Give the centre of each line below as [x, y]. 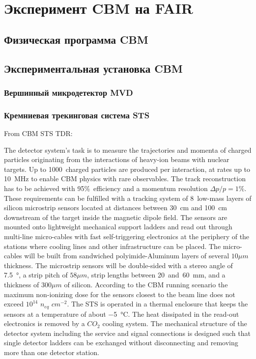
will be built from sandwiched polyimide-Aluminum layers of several [127, 256]
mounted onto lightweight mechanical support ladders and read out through [118, 227]
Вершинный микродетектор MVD [69, 92]
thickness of [22, 284]
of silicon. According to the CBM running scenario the [146, 284]
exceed [14, 304]
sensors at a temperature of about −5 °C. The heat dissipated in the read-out [122, 314]
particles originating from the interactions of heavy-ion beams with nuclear [117, 159]
